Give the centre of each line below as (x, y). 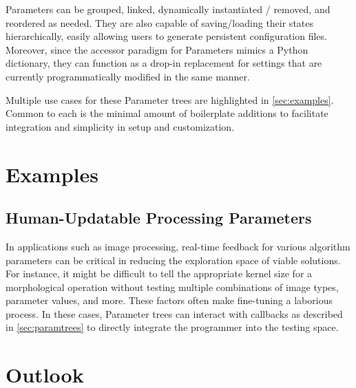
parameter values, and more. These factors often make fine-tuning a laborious (169, 300)
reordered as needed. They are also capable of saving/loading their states (160, 22)
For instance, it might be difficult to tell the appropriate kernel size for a (159, 273)
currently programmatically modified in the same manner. (128, 76)
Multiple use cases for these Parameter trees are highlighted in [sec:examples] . (170, 99)
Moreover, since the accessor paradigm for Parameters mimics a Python (157, 49)
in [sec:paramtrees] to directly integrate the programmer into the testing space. (172, 327)
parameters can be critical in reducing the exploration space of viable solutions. (173, 260)
